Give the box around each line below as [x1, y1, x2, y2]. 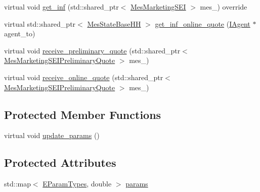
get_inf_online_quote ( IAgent [155, 18, 250, 29]
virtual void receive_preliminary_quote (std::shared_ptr [4, 45, 181, 55]
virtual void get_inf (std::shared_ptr [4, 2, 119, 12]
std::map [4, 178, 31, 189]
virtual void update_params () [4, 130, 100, 141]
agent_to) [4, 28, 35, 39]
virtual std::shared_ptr [4, 18, 76, 29]
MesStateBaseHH [87, 18, 141, 29]
